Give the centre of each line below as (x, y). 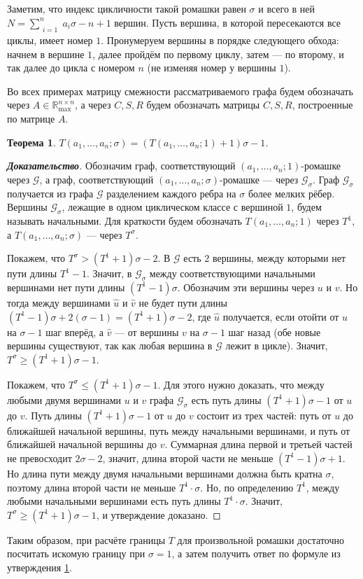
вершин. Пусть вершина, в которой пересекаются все (228, 22)
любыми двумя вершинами (64, 399)
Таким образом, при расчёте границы (86, 539)
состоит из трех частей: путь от (264, 415)
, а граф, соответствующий (97, 179)
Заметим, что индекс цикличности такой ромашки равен (127, 8)
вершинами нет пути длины (66, 287)
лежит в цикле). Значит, (277, 346)
